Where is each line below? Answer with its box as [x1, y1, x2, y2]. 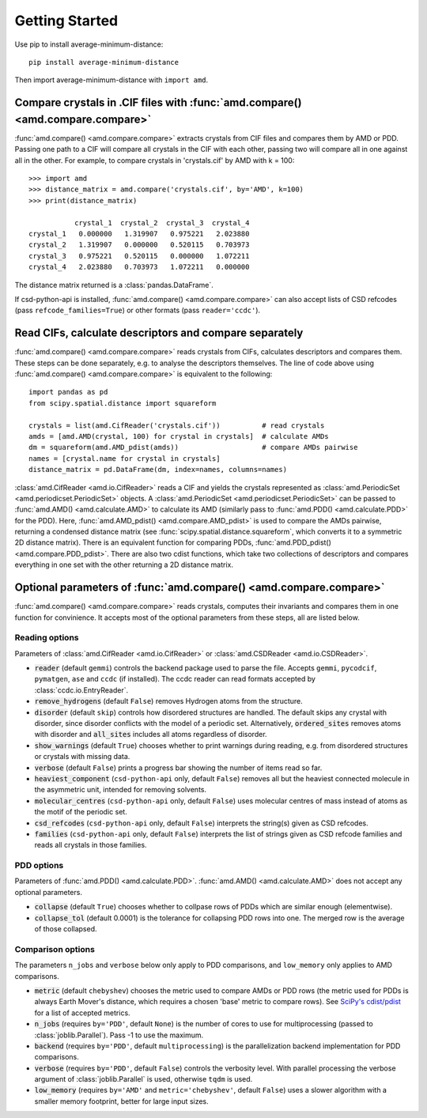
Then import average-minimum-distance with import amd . [14, 75, 209, 85]
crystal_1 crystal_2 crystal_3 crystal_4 [74, 218, 250, 227]
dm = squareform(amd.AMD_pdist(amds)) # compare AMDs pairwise [28, 443, 358, 452]
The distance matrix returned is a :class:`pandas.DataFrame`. [14, 280, 213, 289]
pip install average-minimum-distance [28, 58, 179, 66]
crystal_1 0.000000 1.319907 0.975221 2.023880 [28, 229, 250, 238]
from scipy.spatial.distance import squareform [28, 398, 217, 407]
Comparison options [14, 943, 95, 954]
